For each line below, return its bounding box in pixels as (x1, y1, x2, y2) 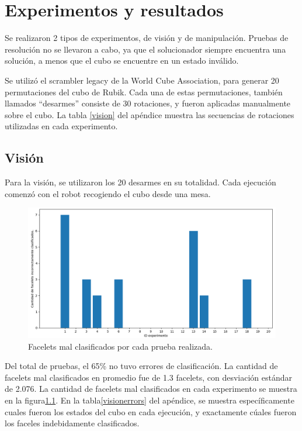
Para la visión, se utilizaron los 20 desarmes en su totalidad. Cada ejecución (5, 176, 276, 188)
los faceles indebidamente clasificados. (5, 417, 140, 429)
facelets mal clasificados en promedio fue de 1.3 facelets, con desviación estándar (5, 371, 293, 383)
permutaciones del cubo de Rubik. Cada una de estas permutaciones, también (5, 85, 283, 98)
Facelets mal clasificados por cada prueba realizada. (28, 340, 213, 352)
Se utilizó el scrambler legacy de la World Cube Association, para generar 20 (5, 74, 279, 86)
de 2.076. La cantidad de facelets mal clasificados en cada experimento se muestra (5, 382, 297, 395)
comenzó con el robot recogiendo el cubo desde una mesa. (5, 187, 211, 199)
